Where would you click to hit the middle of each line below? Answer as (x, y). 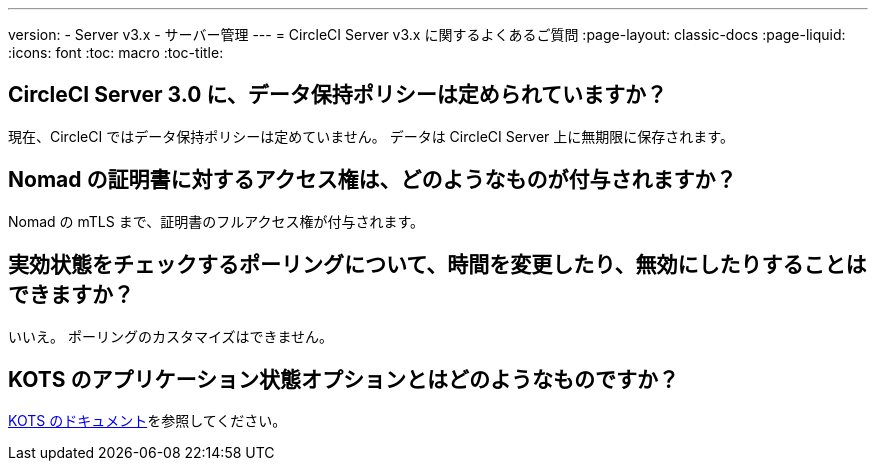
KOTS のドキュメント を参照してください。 (147, 421)
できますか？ (71, 295)
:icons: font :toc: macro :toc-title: (116, 52)
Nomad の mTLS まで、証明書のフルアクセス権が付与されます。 (216, 221)
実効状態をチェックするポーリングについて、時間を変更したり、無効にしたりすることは (437, 265)
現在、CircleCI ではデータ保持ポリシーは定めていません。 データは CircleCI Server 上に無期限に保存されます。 (371, 136)
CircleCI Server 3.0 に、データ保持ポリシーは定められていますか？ (337, 95)
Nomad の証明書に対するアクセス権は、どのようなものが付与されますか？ (372, 180)
